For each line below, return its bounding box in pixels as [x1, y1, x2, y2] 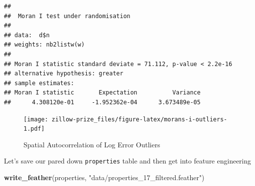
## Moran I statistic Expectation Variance [4, 89, 201, 96]
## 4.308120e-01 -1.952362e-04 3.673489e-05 [4, 98, 201, 106]
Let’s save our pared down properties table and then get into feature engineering [4, 156, 251, 166]
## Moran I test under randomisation [4, 12, 130, 20]
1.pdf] [24, 125, 45, 133]
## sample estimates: [4, 79, 75, 87]
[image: [24, 116, 49, 123]
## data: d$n [4, 31, 50, 39]
